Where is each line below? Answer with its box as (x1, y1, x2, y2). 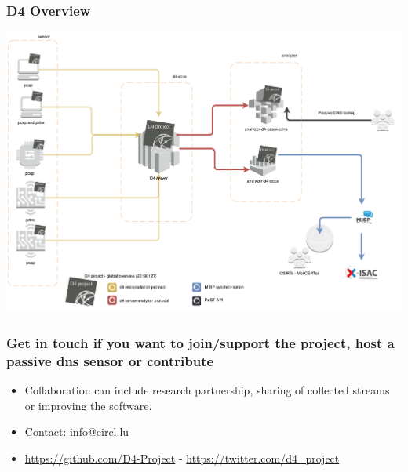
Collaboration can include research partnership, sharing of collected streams (24, 382, 390, 398)
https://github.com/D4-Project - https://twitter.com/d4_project (24, 449, 340, 466)
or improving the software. (24, 397, 152, 413)
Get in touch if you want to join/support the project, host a (6, 332, 395, 352)
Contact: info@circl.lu (24, 423, 129, 440)
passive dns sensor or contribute (6, 350, 214, 370)
